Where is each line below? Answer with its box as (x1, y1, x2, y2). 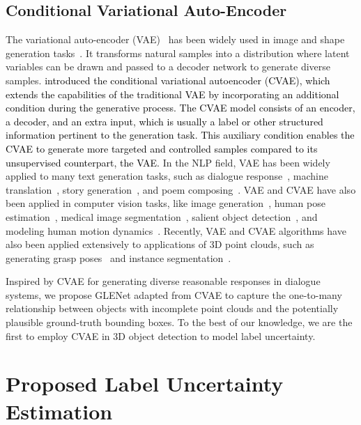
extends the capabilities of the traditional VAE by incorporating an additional (6, 86, 339, 101)
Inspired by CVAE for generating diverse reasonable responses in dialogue (6, 274, 321, 288)
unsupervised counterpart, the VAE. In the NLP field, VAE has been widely (6, 155, 330, 169)
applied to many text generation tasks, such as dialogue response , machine (6, 169, 328, 183)
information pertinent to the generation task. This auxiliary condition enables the (6, 127, 355, 142)
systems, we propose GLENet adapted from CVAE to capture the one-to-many (6, 287, 342, 302)
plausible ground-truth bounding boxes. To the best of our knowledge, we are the (6, 315, 353, 330)
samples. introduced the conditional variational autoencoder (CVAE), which (6, 72, 330, 87)
